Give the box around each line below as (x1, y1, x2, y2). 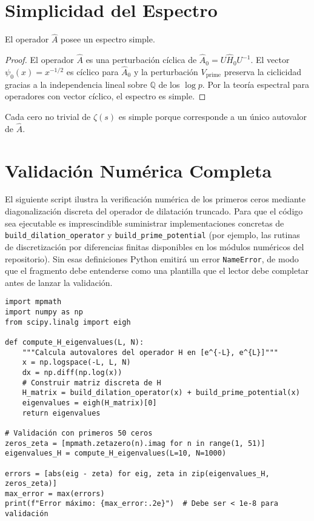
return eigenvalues (22, 408, 101, 417)
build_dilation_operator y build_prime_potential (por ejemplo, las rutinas (5, 228, 300, 241)
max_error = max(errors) (5, 489, 105, 498)
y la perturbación (133, 65, 198, 78)
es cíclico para (66, 65, 119, 78)
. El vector (250, 53, 290, 66)
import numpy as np (5, 308, 83, 317)
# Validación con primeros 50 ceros (5, 428, 153, 437)
